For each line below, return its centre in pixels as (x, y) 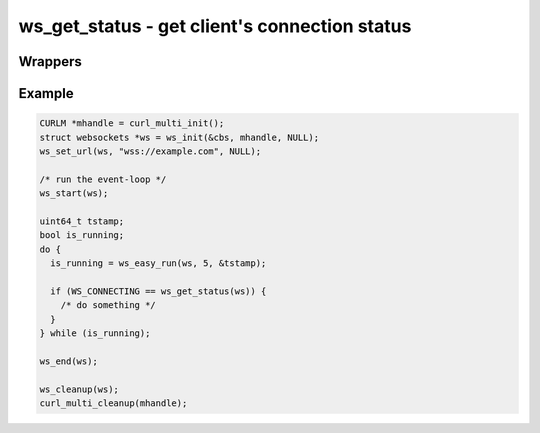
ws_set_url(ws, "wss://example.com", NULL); (150, 151)
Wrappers (50, 61)
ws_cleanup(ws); (79, 389)
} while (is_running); (95, 333)
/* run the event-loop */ (103, 179)
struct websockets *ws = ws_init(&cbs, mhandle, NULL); (179, 137)
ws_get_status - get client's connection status (215, 26)
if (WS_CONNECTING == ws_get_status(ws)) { (158, 291)
